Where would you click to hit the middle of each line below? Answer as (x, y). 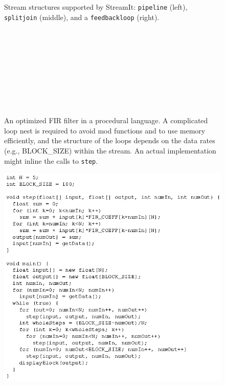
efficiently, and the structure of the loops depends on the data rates (110, 140)
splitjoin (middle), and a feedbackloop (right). (82, 17)
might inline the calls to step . (51, 160)
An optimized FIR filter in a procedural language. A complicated (106, 120)
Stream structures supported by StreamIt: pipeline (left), (96, 7)
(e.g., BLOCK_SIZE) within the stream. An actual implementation (110, 151)
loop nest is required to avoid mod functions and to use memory (105, 130)
